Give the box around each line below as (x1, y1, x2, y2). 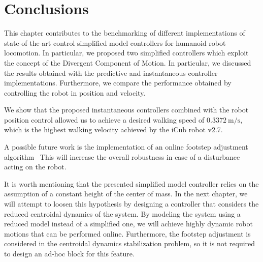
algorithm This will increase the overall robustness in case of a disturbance (4, 151, 240, 162)
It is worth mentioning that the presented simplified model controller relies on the (4, 178, 259, 189)
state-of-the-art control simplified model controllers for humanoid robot (4, 37, 226, 48)
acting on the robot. (4, 161, 67, 172)
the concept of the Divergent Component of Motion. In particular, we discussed (4, 57, 251, 68)
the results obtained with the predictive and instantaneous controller (4, 67, 218, 78)
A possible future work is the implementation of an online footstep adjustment (4, 141, 248, 152)
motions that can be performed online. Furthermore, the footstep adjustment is (4, 228, 251, 239)
